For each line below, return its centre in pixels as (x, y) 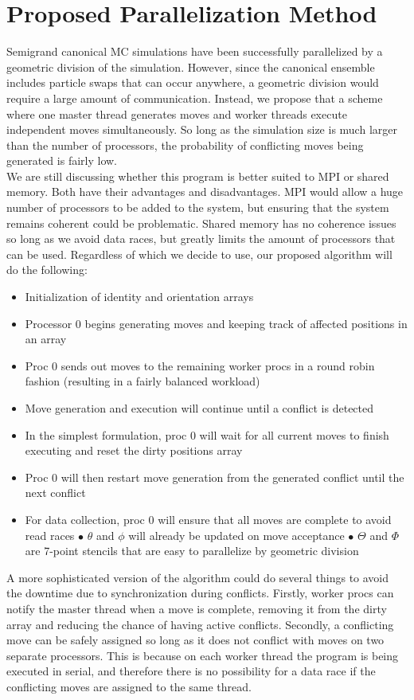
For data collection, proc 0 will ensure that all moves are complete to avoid (208, 519)
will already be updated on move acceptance (236, 535)
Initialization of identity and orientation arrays (139, 297)
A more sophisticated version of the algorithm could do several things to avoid (198, 577)
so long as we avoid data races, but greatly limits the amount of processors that (201, 239)
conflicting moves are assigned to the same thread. (129, 686)
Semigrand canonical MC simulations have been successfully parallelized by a (195, 51)
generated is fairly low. (62, 160)
